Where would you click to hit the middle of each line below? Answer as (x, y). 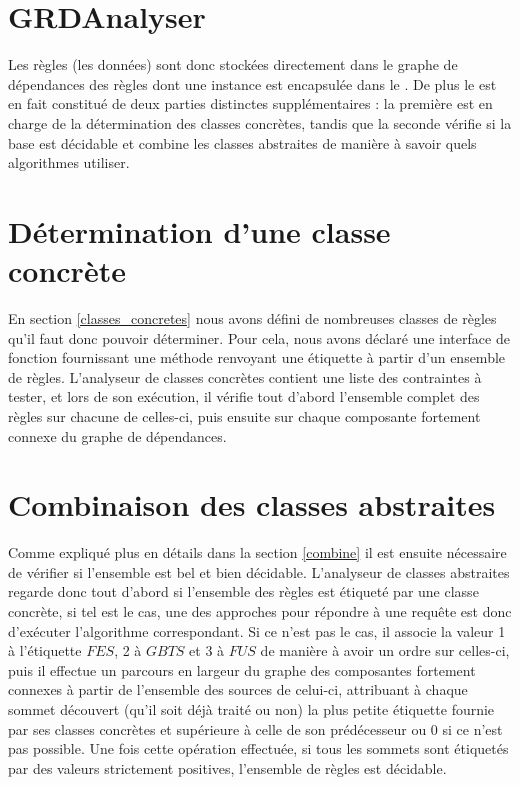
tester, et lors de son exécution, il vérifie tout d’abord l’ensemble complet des (244, 396)
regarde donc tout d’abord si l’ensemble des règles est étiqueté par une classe (243, 591)
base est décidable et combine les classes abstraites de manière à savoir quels (242, 142)
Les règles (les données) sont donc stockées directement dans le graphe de (233, 64)
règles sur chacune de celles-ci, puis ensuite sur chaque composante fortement (244, 415)
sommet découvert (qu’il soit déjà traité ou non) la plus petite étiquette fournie (251, 709)
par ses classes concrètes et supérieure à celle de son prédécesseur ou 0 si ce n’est (255, 728)
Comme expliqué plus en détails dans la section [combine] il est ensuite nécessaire (257, 552)
